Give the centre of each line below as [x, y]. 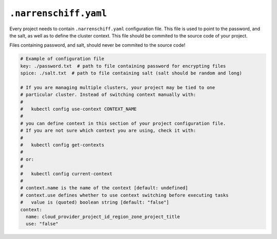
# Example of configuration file [62, 59]
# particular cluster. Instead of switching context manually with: [108, 95]
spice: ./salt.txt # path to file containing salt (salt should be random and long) [131, 73]
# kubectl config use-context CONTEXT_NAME [78, 109]
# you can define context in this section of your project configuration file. [123, 123]
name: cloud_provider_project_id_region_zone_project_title [103, 216]
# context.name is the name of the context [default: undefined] [104, 188]
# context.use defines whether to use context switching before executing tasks [124, 195]
